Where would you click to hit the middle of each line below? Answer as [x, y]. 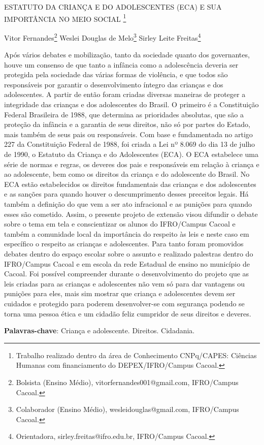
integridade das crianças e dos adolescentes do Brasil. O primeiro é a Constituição [131, 104]
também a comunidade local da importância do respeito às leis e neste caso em [127, 233]
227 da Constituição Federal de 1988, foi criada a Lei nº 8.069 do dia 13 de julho [130, 144]
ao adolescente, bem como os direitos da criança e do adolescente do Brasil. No [127, 174]
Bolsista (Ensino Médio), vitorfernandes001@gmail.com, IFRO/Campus [127, 382]
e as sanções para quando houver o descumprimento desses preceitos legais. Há [126, 194]
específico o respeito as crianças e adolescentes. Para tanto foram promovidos [124, 244]
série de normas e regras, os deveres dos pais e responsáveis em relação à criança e [132, 164]
